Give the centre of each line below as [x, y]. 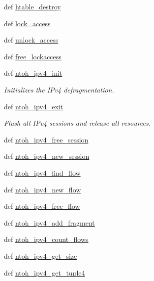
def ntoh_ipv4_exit [34, 106]
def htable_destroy [32, 6]
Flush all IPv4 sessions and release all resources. [77, 123]
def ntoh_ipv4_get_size [41, 256]
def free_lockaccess [33, 56]
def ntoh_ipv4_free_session [46, 139]
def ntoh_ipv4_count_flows [46, 239]
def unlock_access [31, 40]
